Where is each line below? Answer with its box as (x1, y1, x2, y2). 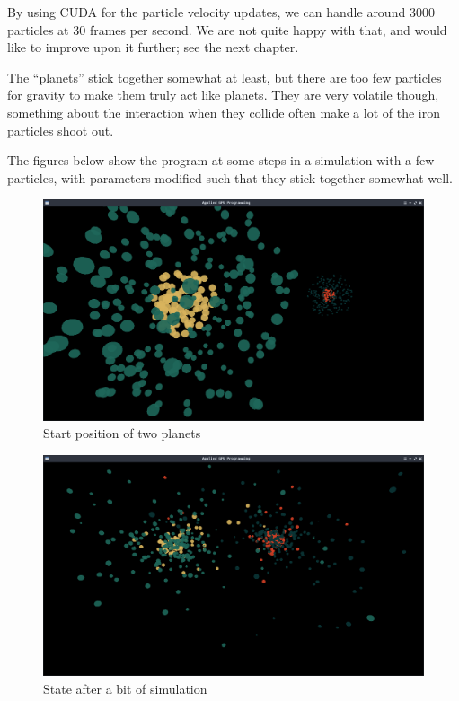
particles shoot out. (7, 120, 114, 139)
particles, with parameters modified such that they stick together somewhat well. (7, 168, 453, 187)
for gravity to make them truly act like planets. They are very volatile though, (7, 85, 439, 104)
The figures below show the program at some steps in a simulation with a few (7, 151, 435, 170)
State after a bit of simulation (43, 679, 207, 697)
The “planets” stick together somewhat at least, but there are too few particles (7, 67, 442, 86)
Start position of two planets (43, 424, 201, 443)
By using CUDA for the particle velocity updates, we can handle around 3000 (7, 3, 435, 21)
